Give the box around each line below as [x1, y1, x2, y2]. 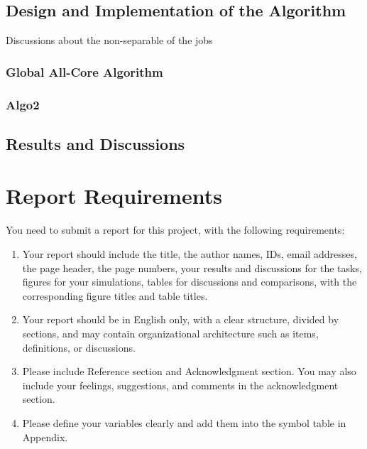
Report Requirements [6, 181, 222, 210]
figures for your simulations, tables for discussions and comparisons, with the [22, 274, 357, 289]
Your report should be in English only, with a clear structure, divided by [22, 312, 339, 327]
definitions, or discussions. [22, 340, 136, 355]
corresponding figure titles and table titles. [22, 288, 208, 303]
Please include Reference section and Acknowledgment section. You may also [22, 364, 356, 379]
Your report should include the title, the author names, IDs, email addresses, [22, 246, 357, 261]
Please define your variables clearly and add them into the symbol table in [22, 415, 346, 430]
